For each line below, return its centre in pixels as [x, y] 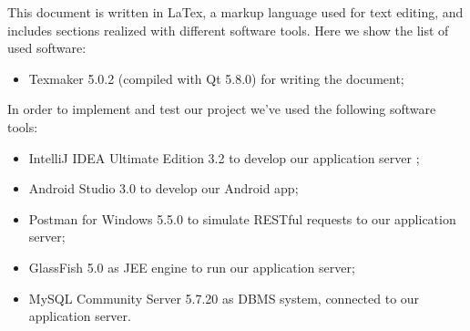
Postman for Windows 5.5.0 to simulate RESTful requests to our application [242, 218]
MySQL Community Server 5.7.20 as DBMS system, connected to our [224, 298]
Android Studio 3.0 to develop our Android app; [163, 188]
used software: [47, 48]
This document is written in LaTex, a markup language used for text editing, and [235, 12]
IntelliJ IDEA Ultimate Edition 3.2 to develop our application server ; [224, 157]
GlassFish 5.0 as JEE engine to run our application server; [192, 267]
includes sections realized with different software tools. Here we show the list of [228, 30]
